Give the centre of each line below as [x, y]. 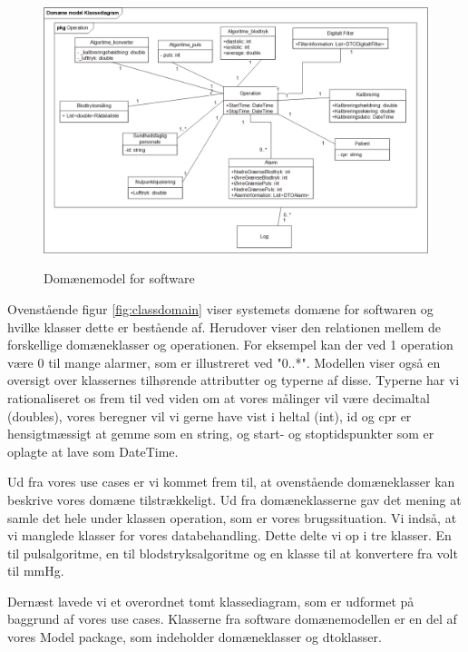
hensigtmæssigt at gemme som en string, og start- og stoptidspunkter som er [221, 434]
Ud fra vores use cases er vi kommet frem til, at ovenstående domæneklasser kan [231, 482]
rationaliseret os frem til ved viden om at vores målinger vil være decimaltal [219, 397]
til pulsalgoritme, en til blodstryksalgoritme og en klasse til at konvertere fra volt [233, 553]
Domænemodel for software [119, 278]
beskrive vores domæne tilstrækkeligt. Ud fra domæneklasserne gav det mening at [234, 499]
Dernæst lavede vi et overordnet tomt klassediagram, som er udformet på [211, 601]
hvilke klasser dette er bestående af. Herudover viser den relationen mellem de [224, 326]
